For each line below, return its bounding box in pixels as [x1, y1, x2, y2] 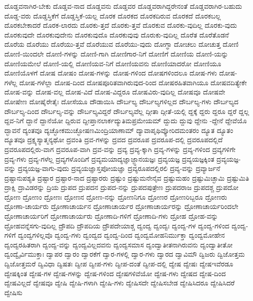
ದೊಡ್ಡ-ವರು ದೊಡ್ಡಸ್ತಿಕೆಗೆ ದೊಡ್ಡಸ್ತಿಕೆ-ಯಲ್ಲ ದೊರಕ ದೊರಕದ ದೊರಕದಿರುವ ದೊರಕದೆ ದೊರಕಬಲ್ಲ [4, 10, 221, 20]
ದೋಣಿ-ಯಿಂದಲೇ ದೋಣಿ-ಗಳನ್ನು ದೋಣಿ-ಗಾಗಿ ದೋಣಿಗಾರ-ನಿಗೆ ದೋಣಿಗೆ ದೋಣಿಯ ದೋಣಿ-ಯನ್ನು [4, 48, 229, 58]
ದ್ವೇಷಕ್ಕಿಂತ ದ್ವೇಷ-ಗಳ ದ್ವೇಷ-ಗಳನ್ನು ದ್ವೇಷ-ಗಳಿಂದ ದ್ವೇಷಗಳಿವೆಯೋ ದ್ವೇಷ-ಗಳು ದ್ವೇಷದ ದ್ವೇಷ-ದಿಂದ [4, 268, 226, 278]
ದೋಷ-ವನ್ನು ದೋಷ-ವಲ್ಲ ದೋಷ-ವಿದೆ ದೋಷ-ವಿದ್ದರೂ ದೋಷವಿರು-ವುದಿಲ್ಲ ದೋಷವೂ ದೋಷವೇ [4, 87, 225, 97]
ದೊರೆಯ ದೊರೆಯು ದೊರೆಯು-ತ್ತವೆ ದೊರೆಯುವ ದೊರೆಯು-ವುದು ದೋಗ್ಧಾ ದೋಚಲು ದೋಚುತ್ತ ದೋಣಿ [4, 39, 239, 49]
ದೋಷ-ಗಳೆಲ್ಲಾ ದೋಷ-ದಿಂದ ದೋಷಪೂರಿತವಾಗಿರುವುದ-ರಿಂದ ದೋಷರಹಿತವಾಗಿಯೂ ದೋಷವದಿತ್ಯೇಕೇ [19, 77, 247, 87]
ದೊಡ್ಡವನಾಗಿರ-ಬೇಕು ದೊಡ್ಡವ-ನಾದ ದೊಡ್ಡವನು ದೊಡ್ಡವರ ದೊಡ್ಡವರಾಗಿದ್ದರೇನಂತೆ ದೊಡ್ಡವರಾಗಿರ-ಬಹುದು [4, 1, 242, 11]
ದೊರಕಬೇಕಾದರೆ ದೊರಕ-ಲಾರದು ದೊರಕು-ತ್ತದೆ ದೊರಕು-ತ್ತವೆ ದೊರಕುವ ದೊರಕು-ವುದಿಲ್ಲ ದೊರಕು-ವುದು [4, 20, 237, 30]
